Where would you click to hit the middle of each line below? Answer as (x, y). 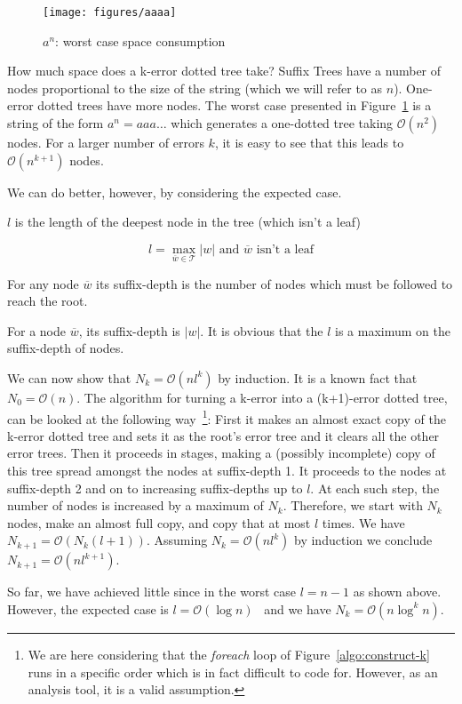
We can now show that (69, 377)
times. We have (363, 522)
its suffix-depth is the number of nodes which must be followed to (275, 283)
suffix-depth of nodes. (66, 348)
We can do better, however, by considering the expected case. (175, 192)
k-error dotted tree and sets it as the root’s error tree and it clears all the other (223, 435)
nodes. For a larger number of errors (106, 143)
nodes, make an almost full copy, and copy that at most (159, 522)
